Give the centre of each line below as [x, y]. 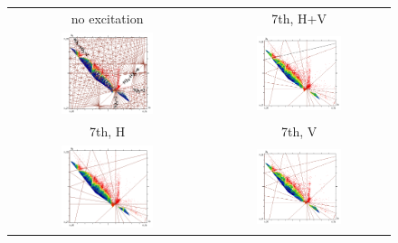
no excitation [107, 18]
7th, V [299, 131]
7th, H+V [299, 18]
